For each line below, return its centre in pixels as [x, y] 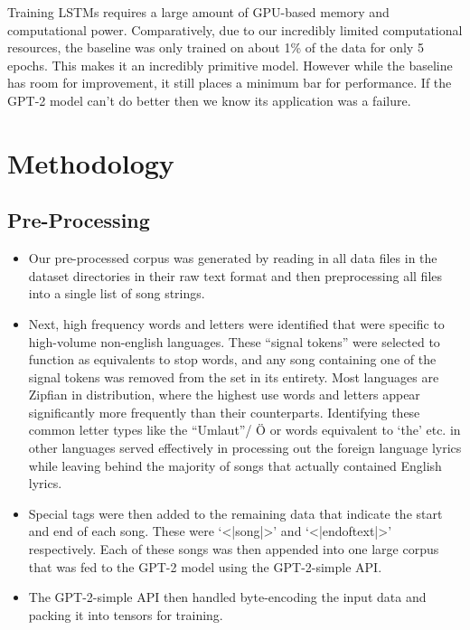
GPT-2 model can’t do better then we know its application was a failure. [209, 100]
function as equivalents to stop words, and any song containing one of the [232, 359]
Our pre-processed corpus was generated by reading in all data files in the [233, 258]
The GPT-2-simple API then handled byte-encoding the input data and [227, 597]
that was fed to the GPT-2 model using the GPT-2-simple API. [205, 566]
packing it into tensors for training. [126, 614]
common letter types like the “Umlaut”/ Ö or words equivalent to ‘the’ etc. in [244, 430]
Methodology [91, 162]
